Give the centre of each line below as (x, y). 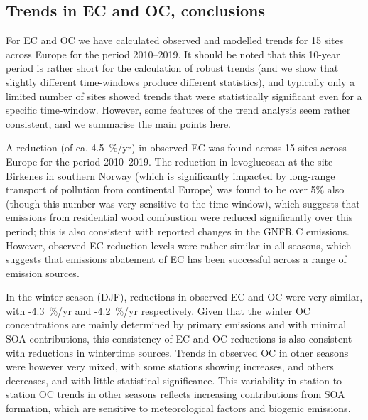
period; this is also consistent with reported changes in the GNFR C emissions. (178, 231)
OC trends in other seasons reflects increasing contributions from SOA (192, 394)
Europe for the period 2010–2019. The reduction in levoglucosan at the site (169, 161)
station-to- (322, 380)
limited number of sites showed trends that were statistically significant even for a (184, 96)
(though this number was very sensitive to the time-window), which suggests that (183, 203)
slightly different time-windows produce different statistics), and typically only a (180, 81)
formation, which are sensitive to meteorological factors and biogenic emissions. (178, 408)
